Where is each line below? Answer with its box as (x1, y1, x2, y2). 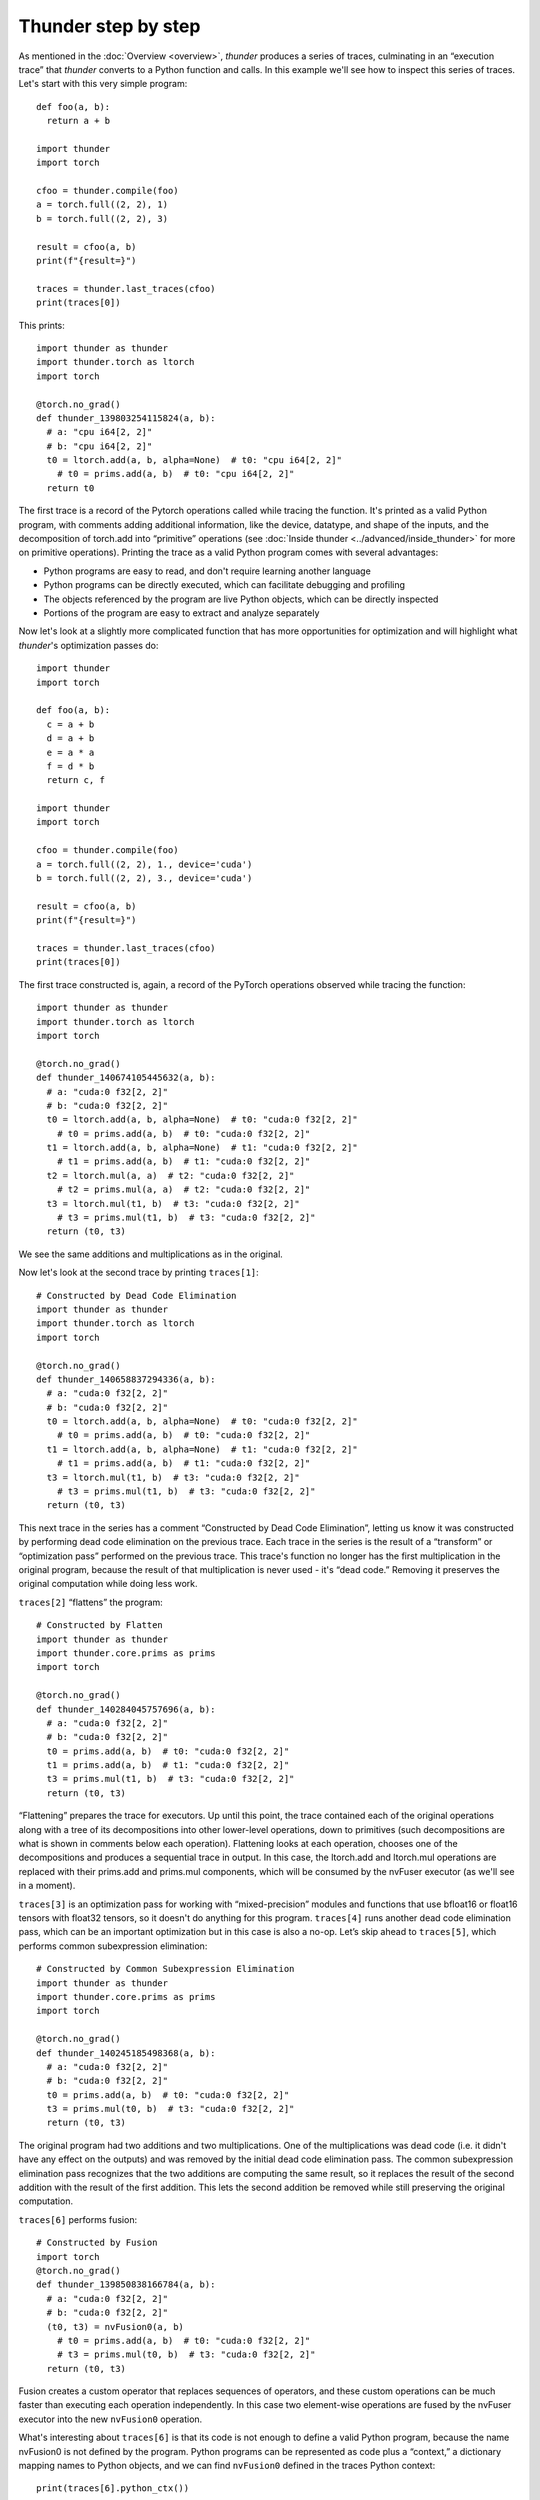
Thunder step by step (18, 15, 201, 37)
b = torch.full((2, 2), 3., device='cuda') (36, 873, 253, 884)
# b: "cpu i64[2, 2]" (46, 440, 153, 452)
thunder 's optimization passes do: (18, 639, 159, 651)
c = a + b (46, 718, 95, 730)
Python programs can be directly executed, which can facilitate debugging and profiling (43, 579, 405, 591)
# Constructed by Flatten (36, 1620, 164, 1631)
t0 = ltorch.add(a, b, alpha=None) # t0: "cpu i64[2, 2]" (46, 455, 342, 466)
